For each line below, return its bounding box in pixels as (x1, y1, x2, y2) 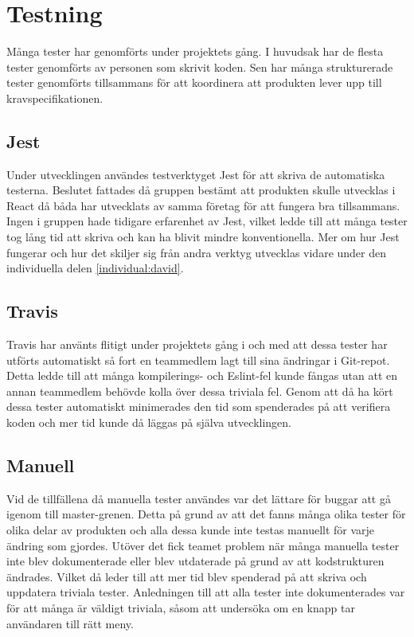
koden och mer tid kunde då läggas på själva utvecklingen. (6, 414, 291, 431)
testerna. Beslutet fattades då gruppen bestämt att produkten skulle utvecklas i (6, 182, 396, 198)
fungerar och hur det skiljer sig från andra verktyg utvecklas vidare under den (6, 244, 387, 260)
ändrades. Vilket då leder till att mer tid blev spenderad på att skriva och (6, 568, 367, 584)
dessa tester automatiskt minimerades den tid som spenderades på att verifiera (6, 398, 391, 415)
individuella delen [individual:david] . (6, 260, 184, 276)
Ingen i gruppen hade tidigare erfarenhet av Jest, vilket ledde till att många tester (6, 213, 408, 229)
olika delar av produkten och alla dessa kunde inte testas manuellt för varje (6, 522, 375, 538)
